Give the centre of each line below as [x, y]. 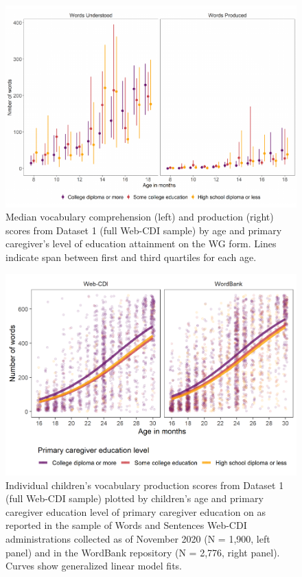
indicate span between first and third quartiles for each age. [131, 257]
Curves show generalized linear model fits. [94, 566]
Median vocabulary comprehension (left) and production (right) [140, 217]
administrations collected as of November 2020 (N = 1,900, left [138, 539]
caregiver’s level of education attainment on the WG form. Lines [141, 244]
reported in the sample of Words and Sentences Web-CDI [126, 525]
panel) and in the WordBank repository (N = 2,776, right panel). [143, 552]
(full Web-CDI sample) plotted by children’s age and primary [135, 498]
